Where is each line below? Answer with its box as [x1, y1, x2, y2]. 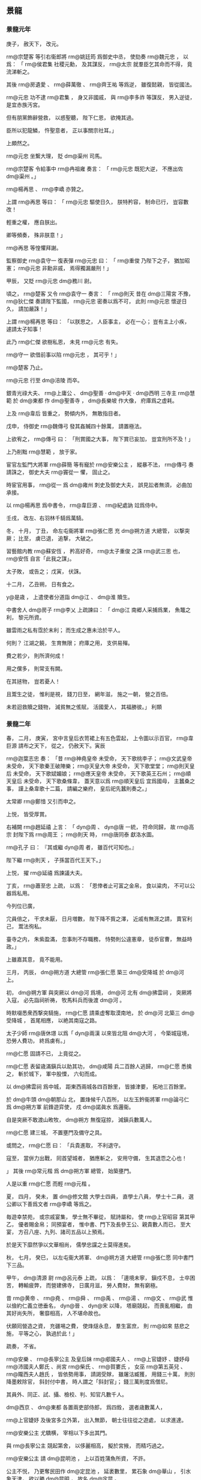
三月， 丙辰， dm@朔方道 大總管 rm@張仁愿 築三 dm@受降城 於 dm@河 [6, 968, 184, 975]
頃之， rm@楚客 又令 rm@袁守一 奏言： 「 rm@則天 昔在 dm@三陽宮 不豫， [6, 290, 194, 297]
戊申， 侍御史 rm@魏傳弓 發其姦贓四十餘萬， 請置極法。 [6, 422, 145, 429]
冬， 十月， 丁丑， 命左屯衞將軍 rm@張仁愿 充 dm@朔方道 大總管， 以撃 [6, 527, 185, 534]
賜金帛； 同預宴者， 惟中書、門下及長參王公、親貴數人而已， [28, 1220, 179, 1228]
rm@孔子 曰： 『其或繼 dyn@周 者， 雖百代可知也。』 [6, 844, 137, 851]
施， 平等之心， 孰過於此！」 [6, 1329, 78, 1337]
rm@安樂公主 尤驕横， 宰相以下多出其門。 [6, 1429, 111, 1436]
